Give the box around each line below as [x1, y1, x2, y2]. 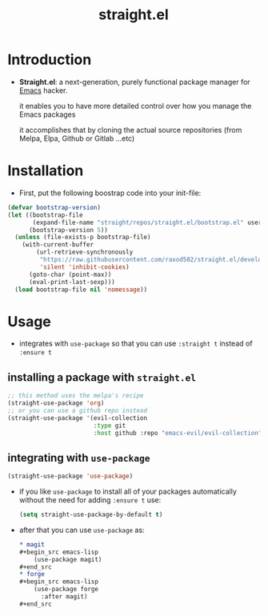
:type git [93, 422, 126, 430]
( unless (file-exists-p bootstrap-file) [14, 234, 151, 242]
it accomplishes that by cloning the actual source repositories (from [18, 125, 242, 134]
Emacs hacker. [18, 86, 68, 95]
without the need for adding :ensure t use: [18, 495, 162, 505]
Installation [7, 162, 84, 180]
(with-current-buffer [22, 241, 94, 249]
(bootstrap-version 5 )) [28, 226, 109, 234]
